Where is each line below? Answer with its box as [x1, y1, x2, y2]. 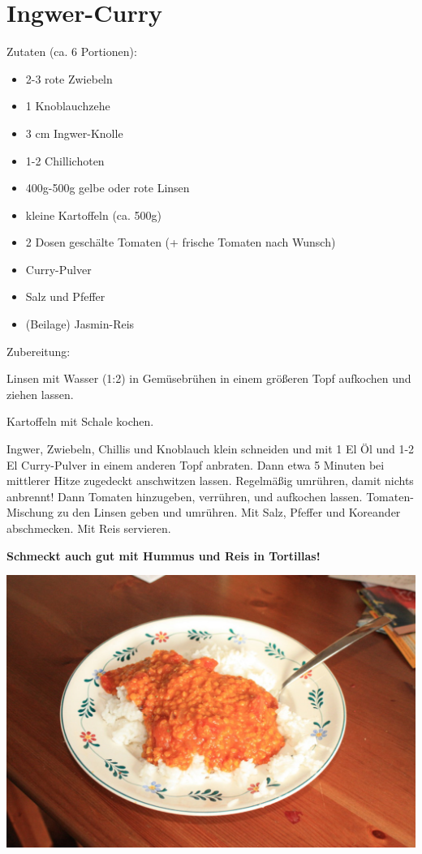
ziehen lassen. [6, 385, 74, 402]
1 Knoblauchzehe [25, 97, 110, 114]
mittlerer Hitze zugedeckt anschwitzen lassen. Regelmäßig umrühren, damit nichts [6, 472, 414, 489]
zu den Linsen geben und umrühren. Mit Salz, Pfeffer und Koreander [57, 504, 401, 521]
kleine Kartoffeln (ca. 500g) [25, 206, 162, 223]
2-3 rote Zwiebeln [25, 70, 113, 87]
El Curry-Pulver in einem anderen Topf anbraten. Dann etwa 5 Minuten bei [6, 456, 385, 473]
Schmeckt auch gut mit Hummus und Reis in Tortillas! [6, 547, 321, 564]
